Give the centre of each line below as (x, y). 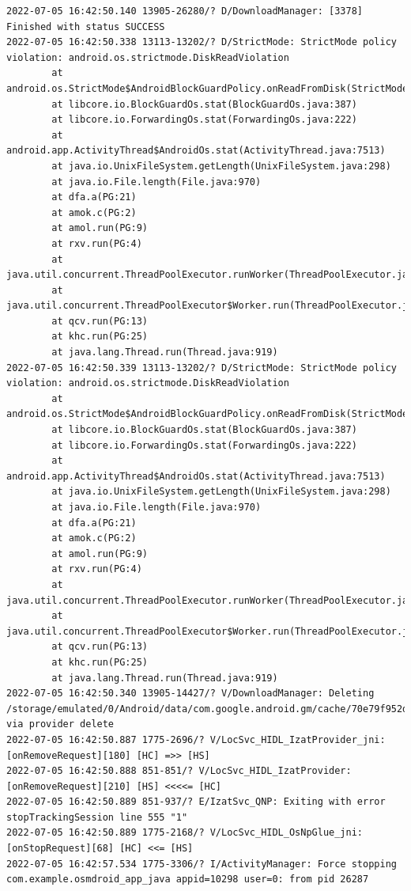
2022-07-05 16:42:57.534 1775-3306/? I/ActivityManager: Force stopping (202, 864)
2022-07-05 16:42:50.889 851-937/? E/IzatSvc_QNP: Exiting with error (196, 802)
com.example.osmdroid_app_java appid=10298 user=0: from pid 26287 (188, 880)
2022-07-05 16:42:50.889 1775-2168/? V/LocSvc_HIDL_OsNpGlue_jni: (185, 833)
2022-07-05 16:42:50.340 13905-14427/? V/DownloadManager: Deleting (190, 694)
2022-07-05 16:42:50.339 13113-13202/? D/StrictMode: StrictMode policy (202, 368)
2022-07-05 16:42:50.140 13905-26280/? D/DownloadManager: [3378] (185, 11)
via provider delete (60, 724)
